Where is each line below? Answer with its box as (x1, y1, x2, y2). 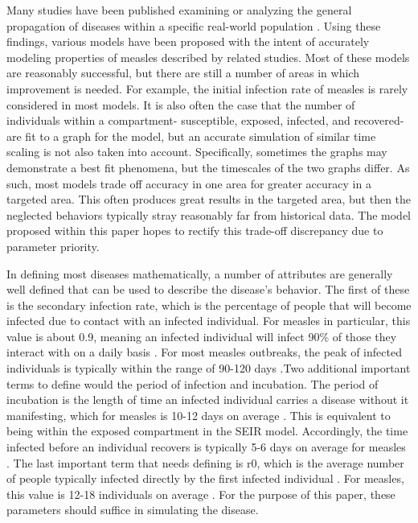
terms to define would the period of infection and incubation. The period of (6, 375, 379, 392)
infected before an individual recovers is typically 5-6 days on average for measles (6, 439, 406, 455)
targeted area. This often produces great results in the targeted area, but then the (6, 191, 412, 208)
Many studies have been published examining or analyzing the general (6, 2, 352, 18)
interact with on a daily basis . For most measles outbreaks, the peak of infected (6, 344, 402, 360)
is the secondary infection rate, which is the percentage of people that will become (6, 296, 412, 313)
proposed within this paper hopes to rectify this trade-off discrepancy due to (6, 222, 383, 239)
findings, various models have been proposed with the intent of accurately (6, 33, 370, 50)
